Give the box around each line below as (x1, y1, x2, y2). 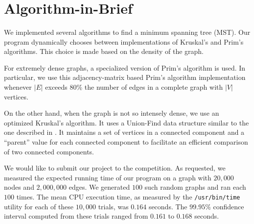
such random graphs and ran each (144, 182, 246, 192)
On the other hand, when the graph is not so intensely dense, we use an (4, 108, 219, 118)
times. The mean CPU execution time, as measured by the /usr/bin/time (16, 191, 240, 201)
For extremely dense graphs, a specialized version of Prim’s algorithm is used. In (4, 62, 246, 73)
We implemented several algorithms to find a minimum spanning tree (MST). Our (4, 26, 251, 37)
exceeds (45, 81, 68, 92)
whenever (4, 81, 32, 92)
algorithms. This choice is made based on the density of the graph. (4, 46, 204, 56)
